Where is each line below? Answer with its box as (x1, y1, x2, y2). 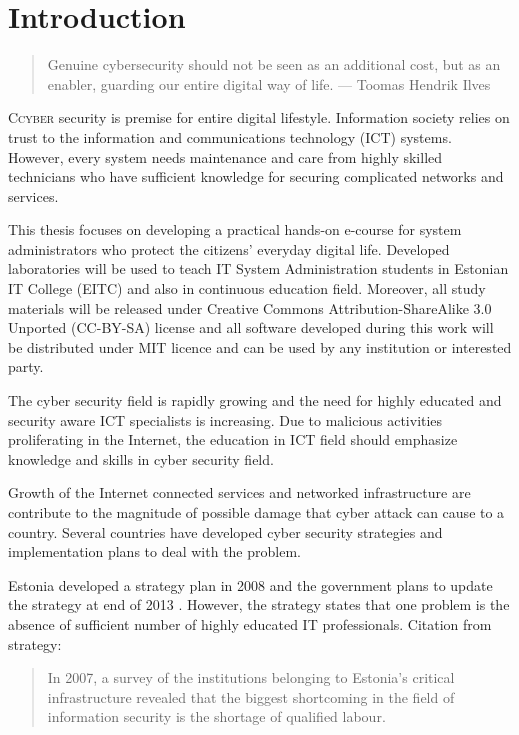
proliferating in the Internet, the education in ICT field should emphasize (8, 429, 458, 450)
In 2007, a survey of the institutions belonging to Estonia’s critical (47, 667, 455, 688)
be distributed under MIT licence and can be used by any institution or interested (8, 336, 512, 357)
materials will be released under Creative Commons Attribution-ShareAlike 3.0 (8, 297, 492, 318)
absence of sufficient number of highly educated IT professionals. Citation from (8, 613, 492, 634)
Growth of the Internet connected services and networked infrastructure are (8, 482, 471, 503)
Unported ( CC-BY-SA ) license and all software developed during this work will (8, 317, 494, 338)
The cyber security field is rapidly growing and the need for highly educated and (8, 390, 502, 411)
